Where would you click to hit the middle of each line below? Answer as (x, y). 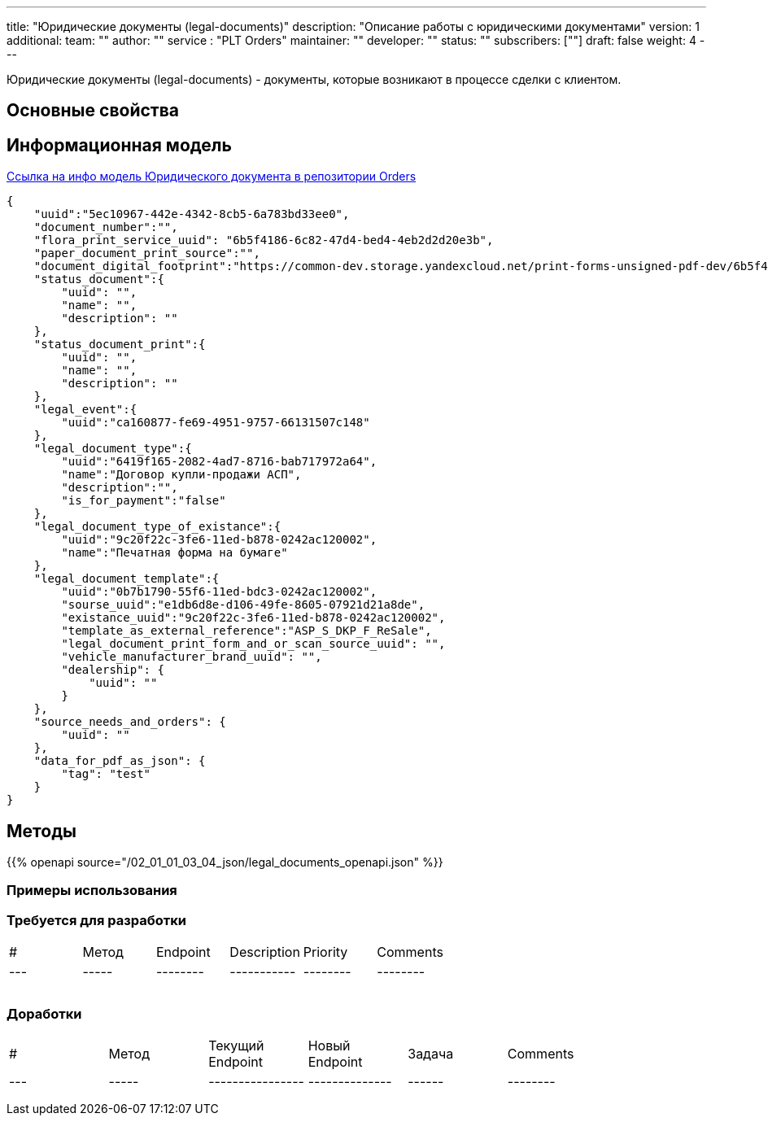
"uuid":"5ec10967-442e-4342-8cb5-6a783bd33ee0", (192, 214)
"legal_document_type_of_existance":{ (157, 527)
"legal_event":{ (85, 410)
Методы (41, 831)
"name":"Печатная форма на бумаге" (175, 553)
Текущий (236, 1045)
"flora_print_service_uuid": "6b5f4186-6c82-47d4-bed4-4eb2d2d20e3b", (264, 240)
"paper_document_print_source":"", (147, 253)
